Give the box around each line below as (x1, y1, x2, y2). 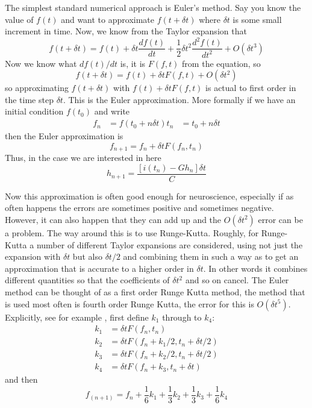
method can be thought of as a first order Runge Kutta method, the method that (5, 285, 305, 298)
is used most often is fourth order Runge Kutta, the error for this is (5, 297, 254, 310)
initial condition (5, 105, 64, 118)
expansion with (5, 250, 61, 263)
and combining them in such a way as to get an (123, 250, 299, 263)
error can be (258, 213, 303, 225)
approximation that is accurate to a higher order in (5, 262, 194, 274)
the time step (5, 93, 54, 105)
